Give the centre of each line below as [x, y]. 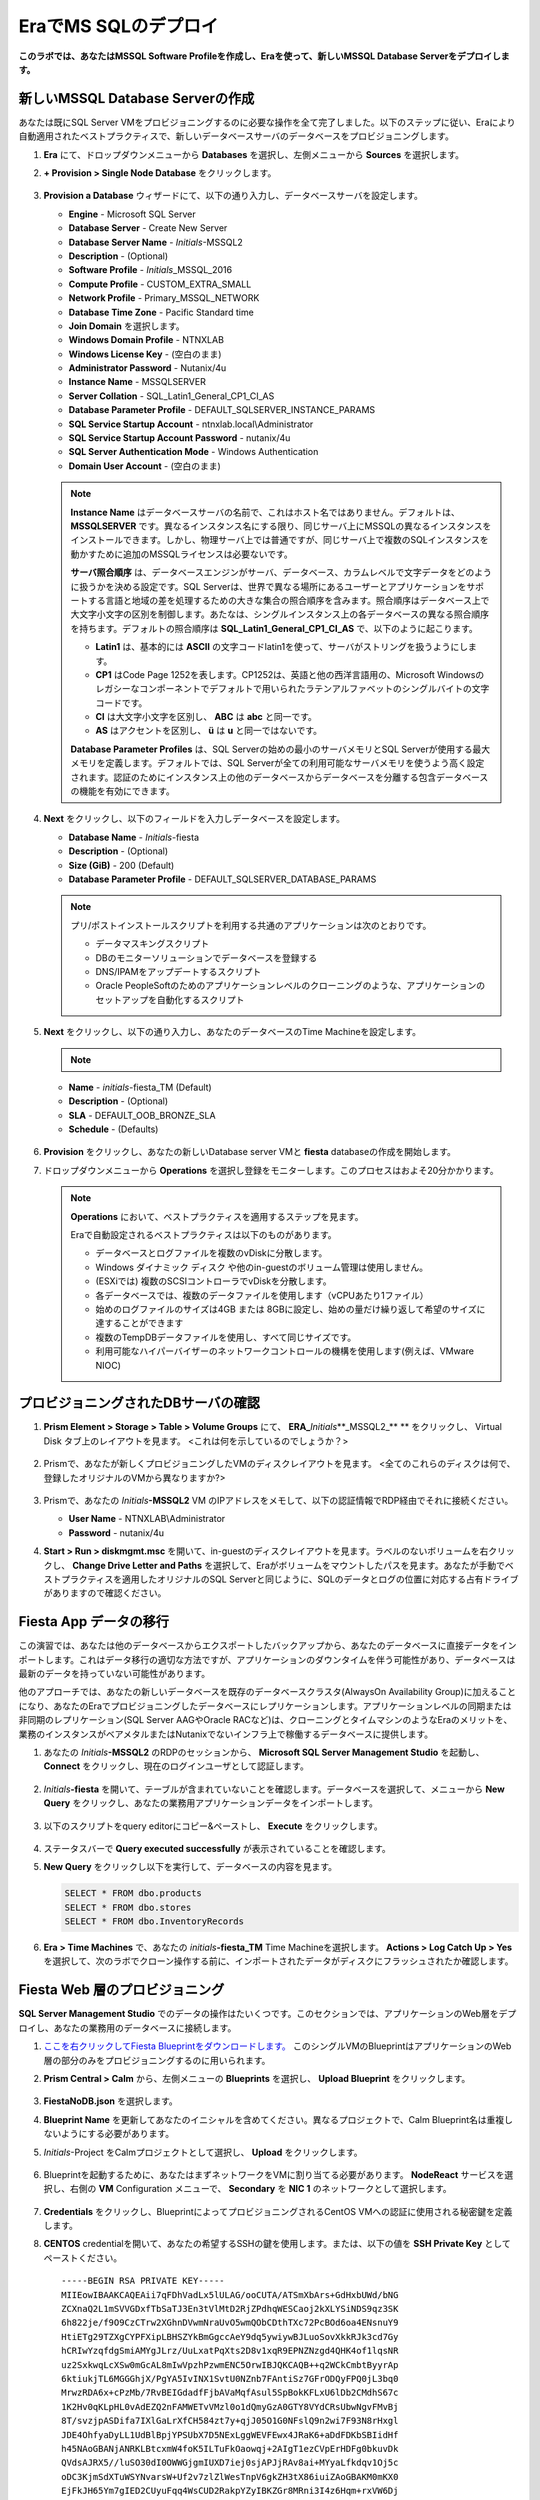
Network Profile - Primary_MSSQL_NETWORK [164, 298]
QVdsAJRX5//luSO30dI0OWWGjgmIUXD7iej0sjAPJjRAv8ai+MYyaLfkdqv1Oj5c [230, 2463]
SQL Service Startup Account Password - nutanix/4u [179, 438]
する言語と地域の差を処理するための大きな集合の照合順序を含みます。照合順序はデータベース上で [288, 600]
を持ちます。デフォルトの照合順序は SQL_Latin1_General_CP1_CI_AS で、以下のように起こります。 [274, 628]
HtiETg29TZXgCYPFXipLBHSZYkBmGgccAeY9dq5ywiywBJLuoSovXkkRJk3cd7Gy [230, 2336]
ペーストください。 [83, 2257]
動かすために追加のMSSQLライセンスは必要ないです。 [182, 554]
